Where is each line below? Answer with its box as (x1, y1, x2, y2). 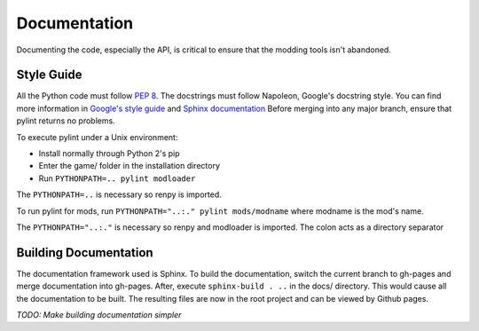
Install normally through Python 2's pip (38, 148, 181, 159)
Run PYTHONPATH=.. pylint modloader (38, 173, 196, 184)
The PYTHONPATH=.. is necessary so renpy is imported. (16, 189, 222, 200)
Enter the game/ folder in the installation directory (38, 161, 221, 171)
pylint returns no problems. (16, 115, 115, 126)
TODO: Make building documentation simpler (16, 310, 182, 320)
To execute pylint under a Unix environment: (16, 131, 178, 142)
